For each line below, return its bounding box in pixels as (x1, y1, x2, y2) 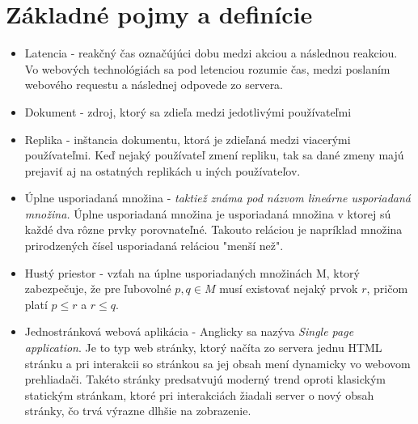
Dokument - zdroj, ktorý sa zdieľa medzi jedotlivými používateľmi (24, 103, 352, 120)
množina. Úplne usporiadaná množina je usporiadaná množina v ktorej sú (24, 205, 391, 222)
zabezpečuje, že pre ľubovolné (24, 280, 171, 297)
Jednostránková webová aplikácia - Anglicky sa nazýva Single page (24, 323, 354, 340)
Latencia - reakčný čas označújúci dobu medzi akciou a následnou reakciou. (24, 45, 398, 61)
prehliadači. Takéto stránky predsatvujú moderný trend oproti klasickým (24, 371, 386, 388)
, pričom (366, 280, 408, 297)
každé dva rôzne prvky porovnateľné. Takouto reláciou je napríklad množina (24, 221, 403, 238)
